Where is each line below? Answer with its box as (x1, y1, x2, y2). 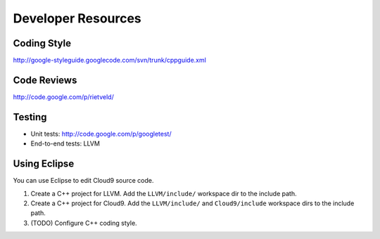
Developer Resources (13, 11, 142, 26)
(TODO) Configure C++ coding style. (30, 219, 137, 227)
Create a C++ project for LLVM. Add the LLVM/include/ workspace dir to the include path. (30, 189, 297, 198)
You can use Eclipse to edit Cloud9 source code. (13, 176, 154, 185)
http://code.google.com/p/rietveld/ (13, 92, 114, 101)
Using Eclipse (13, 158, 75, 170)
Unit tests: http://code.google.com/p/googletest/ (30, 129, 172, 138)
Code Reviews (13, 74, 77, 86)
